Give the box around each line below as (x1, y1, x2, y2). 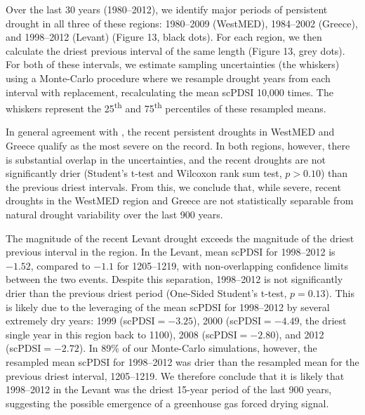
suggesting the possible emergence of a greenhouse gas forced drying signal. (6, 395, 329, 410)
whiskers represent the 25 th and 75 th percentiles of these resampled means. (6, 99, 326, 115)
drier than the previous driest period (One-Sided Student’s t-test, (6, 285, 287, 300)
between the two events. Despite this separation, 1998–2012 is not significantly (6, 272, 343, 286)
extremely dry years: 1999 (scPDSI (6, 313, 155, 328)
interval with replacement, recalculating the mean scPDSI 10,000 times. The (6, 84, 333, 99)
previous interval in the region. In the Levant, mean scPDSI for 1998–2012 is (6, 244, 336, 259)
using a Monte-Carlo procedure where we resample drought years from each (6, 70, 331, 85)
